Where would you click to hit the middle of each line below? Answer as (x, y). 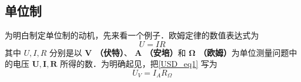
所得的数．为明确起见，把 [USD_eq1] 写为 (138, 64)
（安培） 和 (165, 52)
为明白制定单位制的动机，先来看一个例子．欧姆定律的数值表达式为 (132, 35)
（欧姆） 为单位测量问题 (244, 52)
